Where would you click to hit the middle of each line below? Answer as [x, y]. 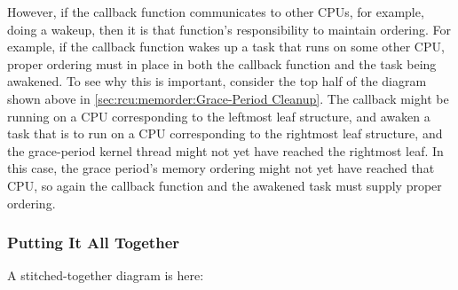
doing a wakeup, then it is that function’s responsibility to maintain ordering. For [229, 29]
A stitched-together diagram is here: [106, 275]
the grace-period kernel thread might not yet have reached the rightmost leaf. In [225, 150]
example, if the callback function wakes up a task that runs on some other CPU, [226, 47]
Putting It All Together [94, 243]
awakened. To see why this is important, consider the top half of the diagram [217, 81]
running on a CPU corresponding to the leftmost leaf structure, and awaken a [219, 116]
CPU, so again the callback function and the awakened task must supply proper [225, 185]
